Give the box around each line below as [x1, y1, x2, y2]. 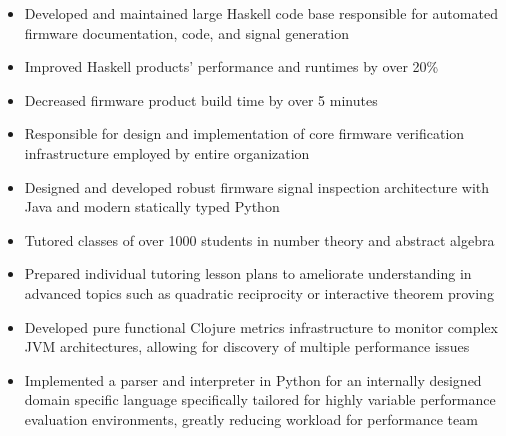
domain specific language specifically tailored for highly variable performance [24, 389, 496, 410]
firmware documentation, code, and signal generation [24, 22, 349, 43]
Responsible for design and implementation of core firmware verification [24, 123, 465, 144]
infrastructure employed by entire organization [24, 142, 310, 163]
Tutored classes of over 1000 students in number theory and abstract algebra [24, 229, 495, 250]
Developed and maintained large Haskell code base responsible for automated [24, 3, 498, 23]
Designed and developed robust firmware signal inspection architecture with [24, 176, 490, 197]
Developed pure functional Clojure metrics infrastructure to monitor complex [24, 316, 498, 337]
